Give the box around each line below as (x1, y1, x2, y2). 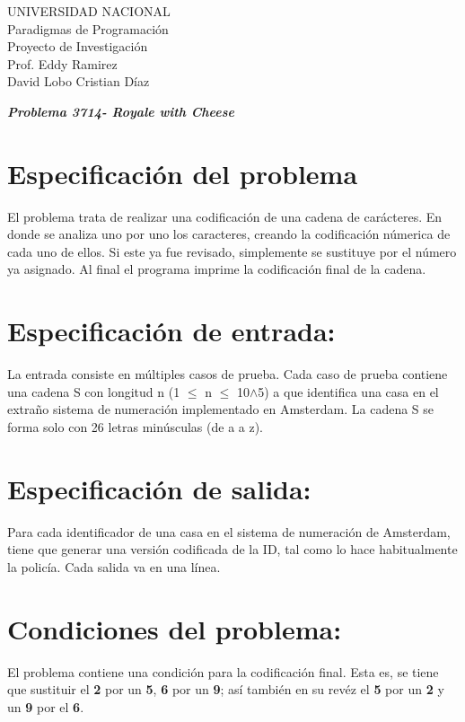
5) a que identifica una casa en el (258, 382, 439, 401)
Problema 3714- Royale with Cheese (7, 101, 234, 120)
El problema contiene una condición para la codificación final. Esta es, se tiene (7, 662, 439, 681)
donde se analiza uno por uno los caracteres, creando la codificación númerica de (7, 225, 451, 243)
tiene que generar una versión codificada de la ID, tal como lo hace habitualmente (7, 540, 458, 559)
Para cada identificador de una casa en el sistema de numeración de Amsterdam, (7, 522, 451, 541)
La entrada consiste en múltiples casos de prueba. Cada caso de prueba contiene (7, 365, 448, 383)
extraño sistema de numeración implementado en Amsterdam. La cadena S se (7, 400, 434, 418)
